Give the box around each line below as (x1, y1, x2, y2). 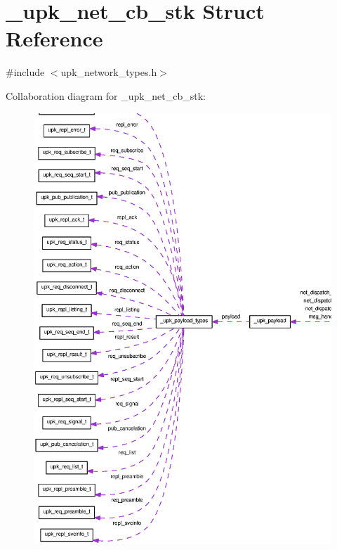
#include (6, 65, 45, 79)
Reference (6, 24, 103, 53)
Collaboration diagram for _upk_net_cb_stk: (6, 88, 206, 103)
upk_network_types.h (60, 65, 157, 79)
